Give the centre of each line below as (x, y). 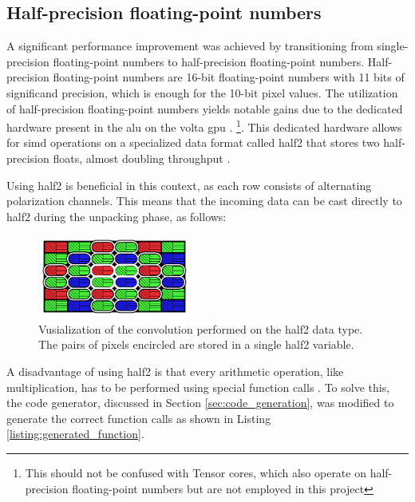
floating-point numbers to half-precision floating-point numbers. (209, 61)
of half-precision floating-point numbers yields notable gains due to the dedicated (205, 108)
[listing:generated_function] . (75, 434)
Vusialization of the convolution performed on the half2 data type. (201, 328)
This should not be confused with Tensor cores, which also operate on (196, 472)
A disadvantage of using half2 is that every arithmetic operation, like (175, 371)
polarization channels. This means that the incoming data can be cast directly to (204, 201)
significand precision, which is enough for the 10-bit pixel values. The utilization (202, 92)
